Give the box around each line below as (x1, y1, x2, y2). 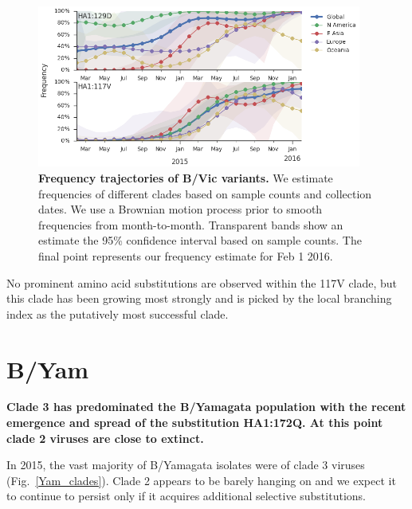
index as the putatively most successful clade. (6, 305, 229, 322)
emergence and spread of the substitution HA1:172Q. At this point (6, 414, 383, 431)
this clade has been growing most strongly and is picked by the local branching (6, 290, 392, 307)
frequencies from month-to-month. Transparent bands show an (38, 216, 343, 233)
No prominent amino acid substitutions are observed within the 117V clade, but (6, 274, 398, 291)
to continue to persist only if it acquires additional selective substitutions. (6, 487, 366, 504)
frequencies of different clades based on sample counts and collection (38, 185, 372, 202)
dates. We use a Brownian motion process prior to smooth (38, 201, 323, 217)
